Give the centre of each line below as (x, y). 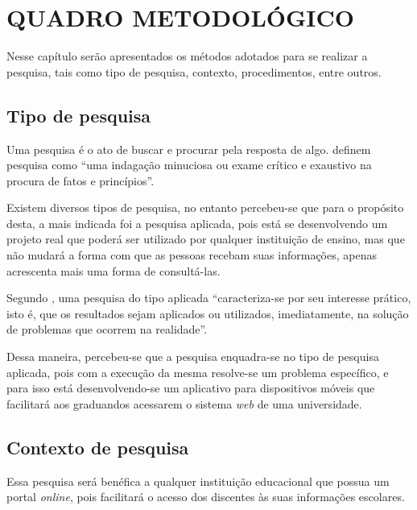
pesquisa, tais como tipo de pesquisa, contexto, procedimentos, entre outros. (194, 71)
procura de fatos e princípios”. (81, 180)
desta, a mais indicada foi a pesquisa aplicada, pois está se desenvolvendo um (197, 223)
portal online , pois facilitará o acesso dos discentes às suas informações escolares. (206, 497)
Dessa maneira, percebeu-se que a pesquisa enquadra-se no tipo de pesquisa (193, 357)
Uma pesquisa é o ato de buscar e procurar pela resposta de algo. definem (189, 149)
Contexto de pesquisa (98, 447)
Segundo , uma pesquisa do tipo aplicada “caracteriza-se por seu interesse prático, (209, 298)
